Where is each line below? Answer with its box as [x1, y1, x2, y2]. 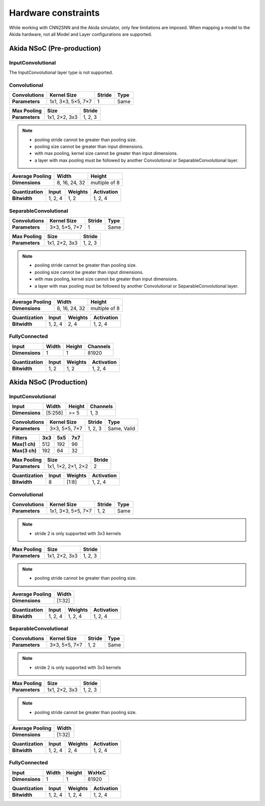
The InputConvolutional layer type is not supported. [9, 69, 113, 76]
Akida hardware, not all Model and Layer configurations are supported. [9, 31, 152, 37]
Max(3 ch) [12, 448, 37, 454]
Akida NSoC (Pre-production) [9, 44, 102, 53]
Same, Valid [107, 425, 135, 432]
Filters [12, 434, 27, 441]
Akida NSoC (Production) [9, 378, 88, 387]
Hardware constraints [9, 7, 100, 18]
